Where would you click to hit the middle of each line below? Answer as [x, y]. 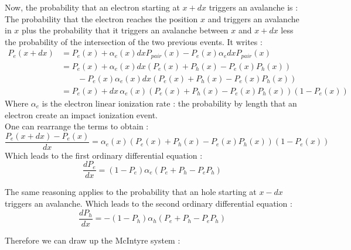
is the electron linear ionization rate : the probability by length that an [169, 103]
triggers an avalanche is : [253, 7]
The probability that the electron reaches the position [101, 18]
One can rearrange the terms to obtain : [77, 126]
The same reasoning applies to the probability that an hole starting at [131, 192]
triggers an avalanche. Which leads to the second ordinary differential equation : [149, 203]
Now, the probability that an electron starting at [92, 7]
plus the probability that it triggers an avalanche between [125, 30]
